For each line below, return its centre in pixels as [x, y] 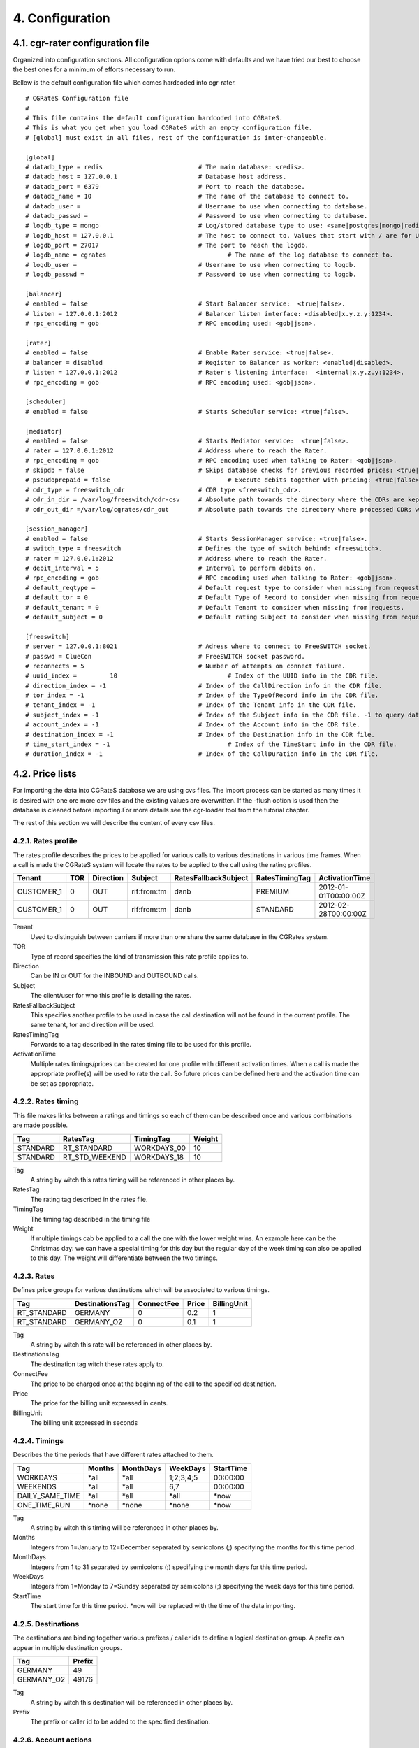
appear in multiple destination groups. [67, 1647]
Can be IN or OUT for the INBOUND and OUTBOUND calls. [115, 976]
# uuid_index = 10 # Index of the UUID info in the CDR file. [202, 676]
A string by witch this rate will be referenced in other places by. [121, 1345]
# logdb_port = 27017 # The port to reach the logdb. [167, 245]
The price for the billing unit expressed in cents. [99, 1403]
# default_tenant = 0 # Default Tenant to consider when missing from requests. [215, 607]
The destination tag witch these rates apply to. [97, 1364]
